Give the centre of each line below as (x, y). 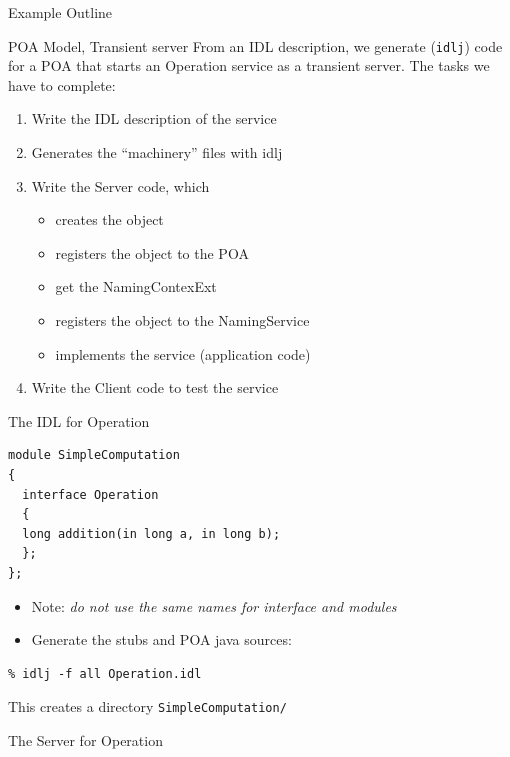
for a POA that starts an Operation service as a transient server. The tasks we (249, 65)
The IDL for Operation (79, 420)
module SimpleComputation (94, 455)
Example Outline (60, 12)
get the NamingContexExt (136, 286)
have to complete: (62, 84)
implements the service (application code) (183, 353)
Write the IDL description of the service (154, 118)
